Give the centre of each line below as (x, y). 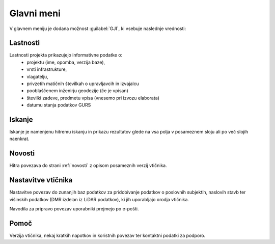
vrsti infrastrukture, (47, 69)
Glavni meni (35, 13)
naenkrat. (19, 139)
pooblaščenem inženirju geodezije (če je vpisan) (77, 91)
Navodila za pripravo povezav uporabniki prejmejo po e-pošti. (74, 209)
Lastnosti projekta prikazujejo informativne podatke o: (66, 55)
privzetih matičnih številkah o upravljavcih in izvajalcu (83, 84)
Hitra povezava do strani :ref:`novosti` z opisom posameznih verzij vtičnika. (88, 166)
